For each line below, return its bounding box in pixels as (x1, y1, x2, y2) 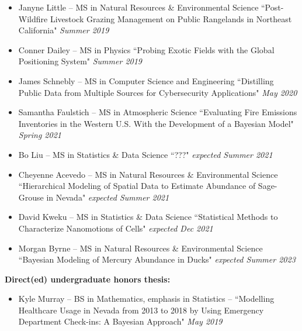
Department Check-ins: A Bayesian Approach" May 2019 (18, 315, 223, 327)
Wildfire (18, 12, 48, 25)
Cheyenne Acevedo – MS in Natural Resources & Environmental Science (18, 168, 278, 180)
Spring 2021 (18, 129, 61, 141)
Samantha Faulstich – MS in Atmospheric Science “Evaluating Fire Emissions (18, 106, 297, 118)
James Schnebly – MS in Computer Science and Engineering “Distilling (18, 74, 274, 87)
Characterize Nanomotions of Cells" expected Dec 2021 (18, 222, 213, 234)
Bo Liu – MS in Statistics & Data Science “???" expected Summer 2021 (18, 148, 273, 160)
